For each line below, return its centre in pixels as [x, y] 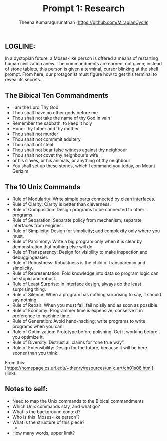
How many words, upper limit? [44, 433]
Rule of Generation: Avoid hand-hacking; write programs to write [79, 321]
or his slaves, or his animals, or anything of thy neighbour [71, 161]
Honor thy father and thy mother [46, 129]
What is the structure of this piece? [48, 422]
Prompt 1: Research [84, 9]
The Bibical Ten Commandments [57, 95]
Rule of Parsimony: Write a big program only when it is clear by [77, 241]
